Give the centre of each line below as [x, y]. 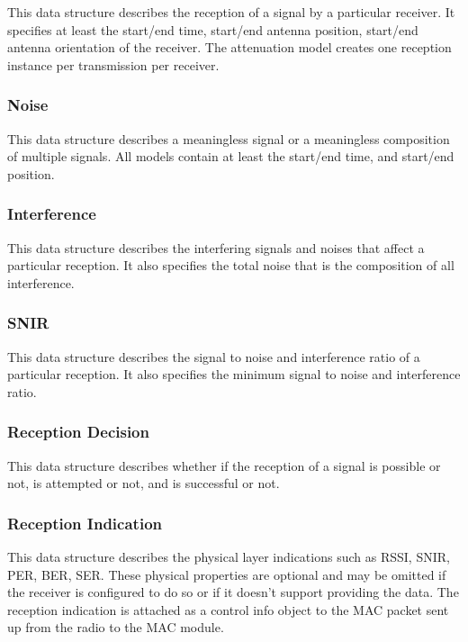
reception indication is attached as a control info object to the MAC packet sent [228, 609]
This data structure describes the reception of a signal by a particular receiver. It [231, 12]
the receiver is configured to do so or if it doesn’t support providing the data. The [233, 592]
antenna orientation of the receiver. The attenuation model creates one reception [229, 47]
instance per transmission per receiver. [113, 64]
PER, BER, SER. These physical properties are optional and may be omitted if [227, 574]
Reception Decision [78, 432]
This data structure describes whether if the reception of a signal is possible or [224, 465]
